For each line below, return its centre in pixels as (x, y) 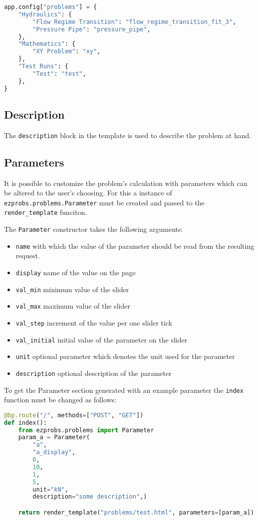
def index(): (25, 423)
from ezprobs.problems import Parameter (86, 430)
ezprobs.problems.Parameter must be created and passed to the (104, 202)
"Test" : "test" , (59, 74)
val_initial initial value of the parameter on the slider (102, 339)
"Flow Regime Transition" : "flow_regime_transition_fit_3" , (134, 22)
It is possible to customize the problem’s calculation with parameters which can (126, 183)
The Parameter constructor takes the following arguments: (94, 229)
